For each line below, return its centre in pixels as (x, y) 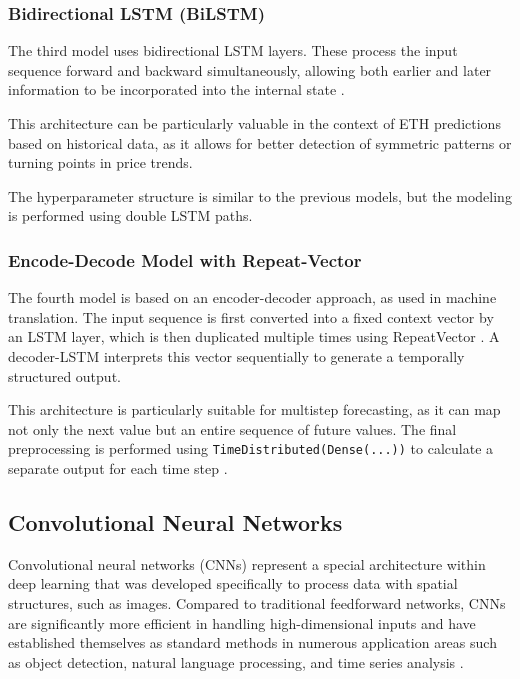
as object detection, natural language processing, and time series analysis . (236, 661)
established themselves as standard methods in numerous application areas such (252, 642)
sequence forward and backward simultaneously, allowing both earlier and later (250, 69)
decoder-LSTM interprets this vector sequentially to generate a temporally (236, 355)
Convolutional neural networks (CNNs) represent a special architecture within (247, 563)
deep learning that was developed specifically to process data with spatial (233, 583)
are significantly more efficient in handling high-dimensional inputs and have (242, 622)
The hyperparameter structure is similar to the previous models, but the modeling (260, 195)
